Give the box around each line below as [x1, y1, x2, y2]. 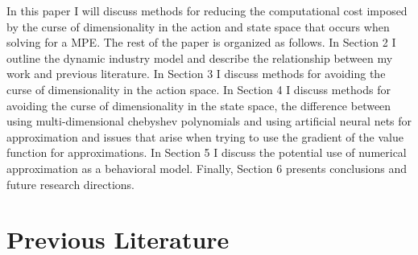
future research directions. [6, 175, 135, 192]
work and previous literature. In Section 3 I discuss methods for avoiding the [6, 65, 386, 82]
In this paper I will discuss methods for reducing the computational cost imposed [6, 2, 408, 19]
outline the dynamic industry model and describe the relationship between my [6, 49, 393, 66]
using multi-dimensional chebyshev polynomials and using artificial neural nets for [6, 113, 412, 130]
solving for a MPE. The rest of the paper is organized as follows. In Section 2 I [6, 34, 396, 51]
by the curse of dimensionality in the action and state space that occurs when [6, 18, 390, 35]
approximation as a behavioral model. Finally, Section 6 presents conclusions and [6, 159, 407, 176]
